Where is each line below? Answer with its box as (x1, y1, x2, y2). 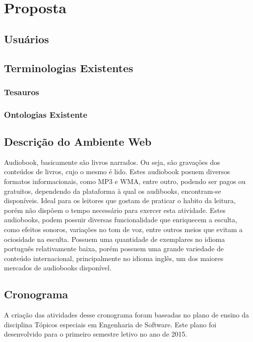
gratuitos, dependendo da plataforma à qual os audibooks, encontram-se (4, 185, 221, 196)
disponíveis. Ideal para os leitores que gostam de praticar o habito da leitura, (4, 195, 236, 206)
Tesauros (4, 85, 39, 98)
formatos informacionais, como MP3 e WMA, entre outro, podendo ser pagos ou (4, 176, 246, 186)
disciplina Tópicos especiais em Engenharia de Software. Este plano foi (4, 319, 217, 329)
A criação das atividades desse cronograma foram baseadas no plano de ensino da (4, 310, 249, 320)
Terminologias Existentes (4, 60, 134, 75)
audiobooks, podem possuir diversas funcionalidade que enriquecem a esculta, (4, 214, 237, 225)
